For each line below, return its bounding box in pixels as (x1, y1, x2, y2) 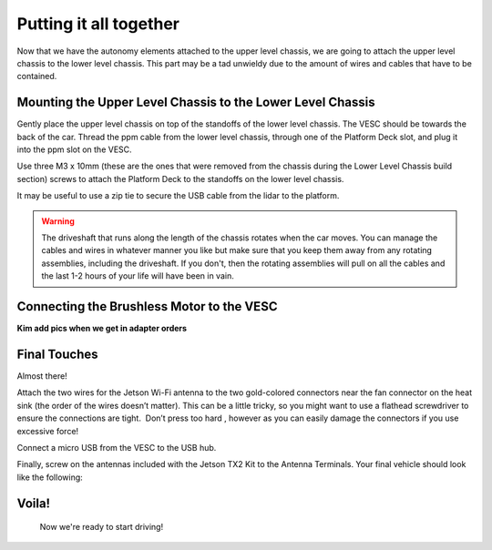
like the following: (16, 472, 84, 483)
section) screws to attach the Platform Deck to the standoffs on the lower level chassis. (16, 173, 344, 184)
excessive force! (16, 425, 79, 436)
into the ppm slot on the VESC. (16, 144, 132, 155)
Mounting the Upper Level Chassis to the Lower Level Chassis (16, 95, 375, 110)
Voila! (16, 495, 50, 511)
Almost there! (16, 370, 67, 382)
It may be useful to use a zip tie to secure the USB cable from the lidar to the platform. (16, 190, 340, 201)
